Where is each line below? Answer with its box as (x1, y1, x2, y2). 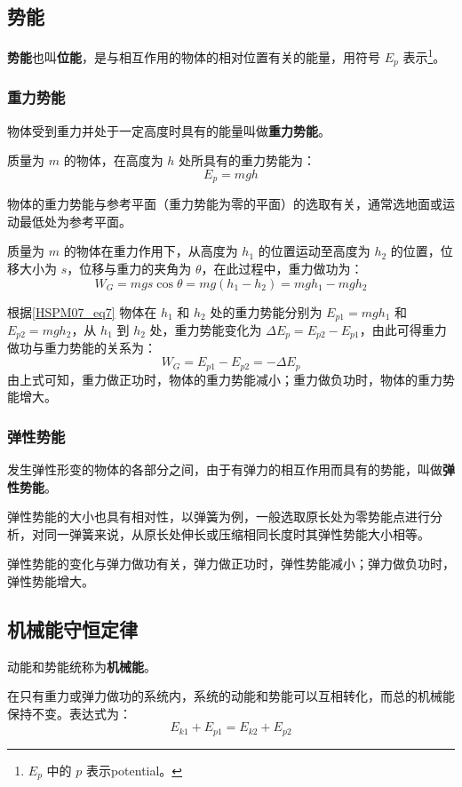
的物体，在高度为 (63, 151, 163, 170)
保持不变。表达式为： (7, 704, 131, 722)
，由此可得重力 (359, 321, 447, 338)
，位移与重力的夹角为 (67, 258, 192, 277)
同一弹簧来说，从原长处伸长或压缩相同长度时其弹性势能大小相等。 (44, 524, 430, 543)
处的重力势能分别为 (210, 302, 323, 321)
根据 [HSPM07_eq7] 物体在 (7, 302, 157, 321)
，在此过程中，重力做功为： (201, 258, 363, 277)
